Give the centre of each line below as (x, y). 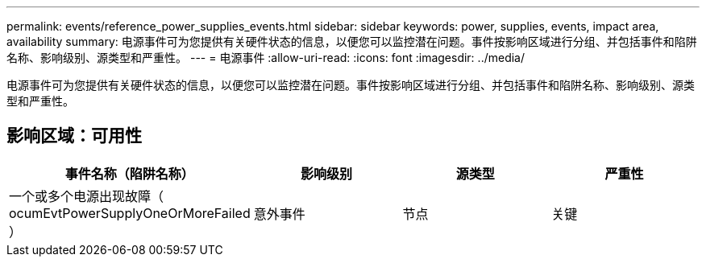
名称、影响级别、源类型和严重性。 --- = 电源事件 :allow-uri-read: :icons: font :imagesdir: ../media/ (266, 58)
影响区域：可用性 (74, 136)
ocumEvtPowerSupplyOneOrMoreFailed (130, 213)
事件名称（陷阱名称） (129, 173)
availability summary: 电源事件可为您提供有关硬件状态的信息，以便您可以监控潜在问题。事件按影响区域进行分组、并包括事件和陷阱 (352, 41)
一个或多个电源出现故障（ (87, 196)
